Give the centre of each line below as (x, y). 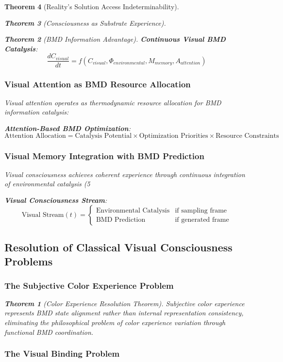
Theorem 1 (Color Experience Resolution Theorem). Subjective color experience (125, 303)
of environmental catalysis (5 (47, 184)
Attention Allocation (35, 136)
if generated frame (202, 220)
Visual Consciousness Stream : (56, 200)
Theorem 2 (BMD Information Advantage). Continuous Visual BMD (115, 39)
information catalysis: (37, 112)
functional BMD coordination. (49, 332)
